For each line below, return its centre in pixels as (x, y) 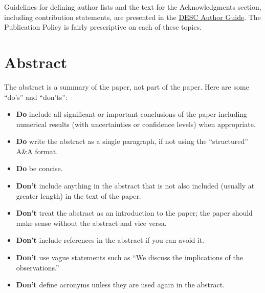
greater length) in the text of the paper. (79, 195)
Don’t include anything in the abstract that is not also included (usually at (135, 186)
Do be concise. (39, 168)
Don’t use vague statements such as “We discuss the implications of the (129, 257)
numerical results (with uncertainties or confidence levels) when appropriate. (136, 124)
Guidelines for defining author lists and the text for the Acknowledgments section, (133, 7)
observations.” (38, 267)
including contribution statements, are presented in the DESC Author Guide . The (132, 17)
